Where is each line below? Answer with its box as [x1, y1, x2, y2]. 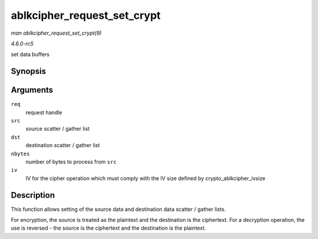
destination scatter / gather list [25, 142, 100, 149]
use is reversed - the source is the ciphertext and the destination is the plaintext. [11, 224, 206, 232]
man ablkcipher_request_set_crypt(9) [11, 29, 102, 36]
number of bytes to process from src [25, 158, 117, 165]
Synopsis [11, 67, 47, 77]
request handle [25, 109, 62, 116]
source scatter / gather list [25, 125, 90, 132]
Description [11, 190, 55, 200]
